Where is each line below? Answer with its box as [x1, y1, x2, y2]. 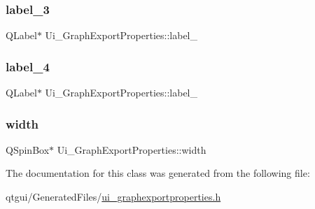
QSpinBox [6, 142, 50, 157]
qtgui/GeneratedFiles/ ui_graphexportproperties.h [6, 189, 221, 204]
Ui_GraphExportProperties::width [57, 142, 206, 157]
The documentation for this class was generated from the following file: [6, 166, 310, 180]
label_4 [6, 57, 50, 75]
